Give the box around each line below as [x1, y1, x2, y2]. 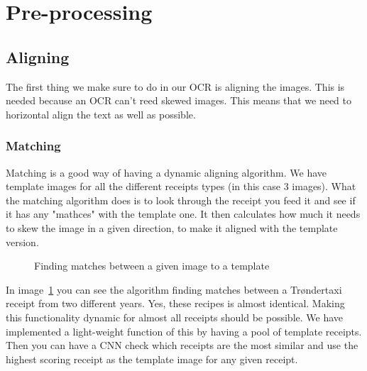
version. [6, 234, 39, 249]
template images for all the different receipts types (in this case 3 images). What [6, 179, 356, 194]
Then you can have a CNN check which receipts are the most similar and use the [6, 338, 358, 353]
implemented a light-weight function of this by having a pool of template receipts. [6, 323, 362, 338]
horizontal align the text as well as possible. [6, 106, 196, 121]
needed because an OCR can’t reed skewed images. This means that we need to [6, 93, 352, 108]
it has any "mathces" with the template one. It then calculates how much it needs [6, 206, 361, 221]
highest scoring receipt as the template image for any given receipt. [6, 351, 298, 366]
